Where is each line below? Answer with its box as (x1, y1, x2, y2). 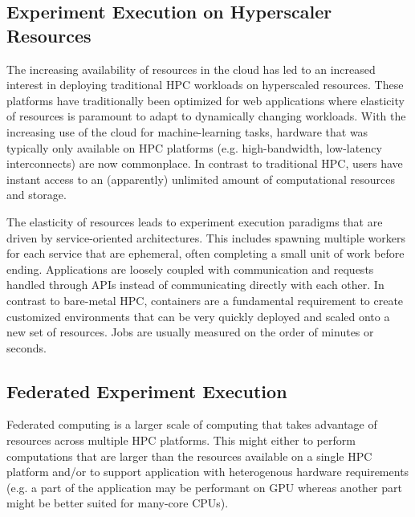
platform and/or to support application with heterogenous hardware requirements (6, 463, 409, 480)
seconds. (6, 339, 47, 356)
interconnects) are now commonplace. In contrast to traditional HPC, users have (6, 155, 403, 172)
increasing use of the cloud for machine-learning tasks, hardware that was (6, 123, 368, 140)
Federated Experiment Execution (6, 378, 287, 403)
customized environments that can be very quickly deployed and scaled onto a (6, 307, 390, 324)
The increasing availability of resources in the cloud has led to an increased (6, 60, 376, 77)
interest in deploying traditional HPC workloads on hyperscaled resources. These (6, 76, 404, 93)
